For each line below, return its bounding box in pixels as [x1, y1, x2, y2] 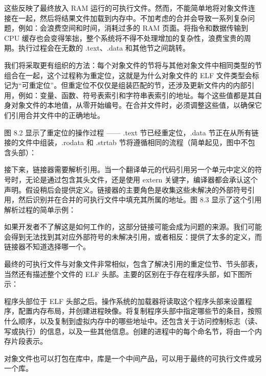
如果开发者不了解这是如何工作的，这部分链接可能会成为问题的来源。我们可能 [4, 221, 262, 232]
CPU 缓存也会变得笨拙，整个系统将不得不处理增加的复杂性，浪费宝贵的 [4, 32, 244, 43]
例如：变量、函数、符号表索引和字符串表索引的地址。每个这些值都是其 [18, 89, 255, 100]
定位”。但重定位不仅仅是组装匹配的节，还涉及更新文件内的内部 [36, 80, 248, 90]
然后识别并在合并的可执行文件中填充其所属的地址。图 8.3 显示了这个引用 [18, 194, 262, 205]
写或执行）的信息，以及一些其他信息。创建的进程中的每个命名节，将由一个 [4, 325, 255, 336]
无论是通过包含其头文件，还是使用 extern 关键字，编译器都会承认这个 [25, 174, 258, 184]
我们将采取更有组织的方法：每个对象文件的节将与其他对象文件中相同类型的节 [4, 59, 262, 70]
